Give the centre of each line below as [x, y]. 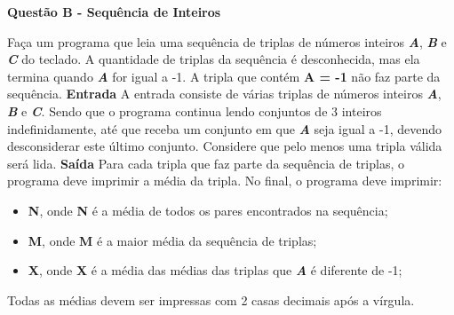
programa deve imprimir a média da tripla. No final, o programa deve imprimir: [225, 181]
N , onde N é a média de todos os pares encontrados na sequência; [208, 210]
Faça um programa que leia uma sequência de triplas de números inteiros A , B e [227, 41]
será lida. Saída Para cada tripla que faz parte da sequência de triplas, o [206, 163]
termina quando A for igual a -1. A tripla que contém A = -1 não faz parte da [224, 76]
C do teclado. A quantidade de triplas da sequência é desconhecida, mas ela [214, 59]
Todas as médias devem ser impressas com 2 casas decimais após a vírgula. [211, 299]
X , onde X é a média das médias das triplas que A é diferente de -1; [215, 270]
